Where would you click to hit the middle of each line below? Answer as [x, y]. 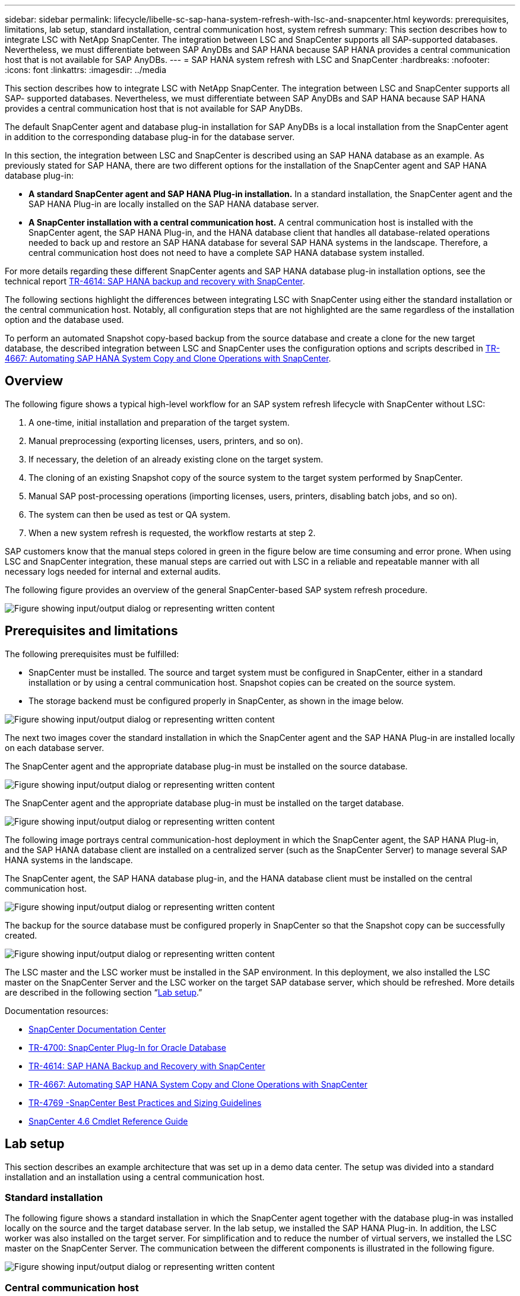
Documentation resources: [57, 1010]
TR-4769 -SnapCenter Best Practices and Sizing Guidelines [145, 1102]
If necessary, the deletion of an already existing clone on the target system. [176, 459]
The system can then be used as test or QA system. [129, 514]
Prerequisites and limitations [91, 631]
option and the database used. [64, 320]
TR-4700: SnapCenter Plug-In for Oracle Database [127, 1047]
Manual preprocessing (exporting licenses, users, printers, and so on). [166, 441]
